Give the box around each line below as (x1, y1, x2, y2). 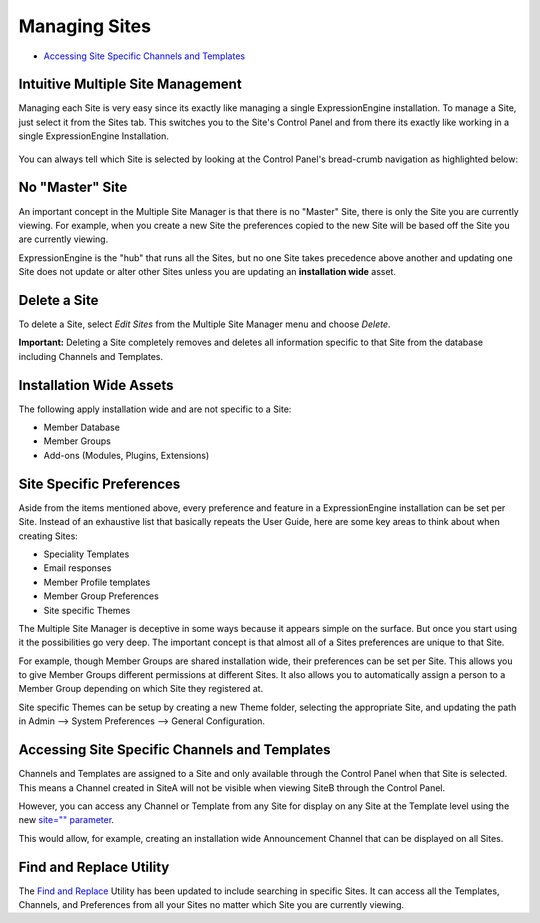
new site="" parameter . (18, 814, 115, 826)
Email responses (43, 562, 112, 574)
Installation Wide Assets (18, 376, 174, 394)
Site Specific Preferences (18, 475, 181, 492)
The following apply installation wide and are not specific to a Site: (18, 403, 292, 415)
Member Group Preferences (43, 590, 159, 602)
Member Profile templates (43, 576, 151, 588)
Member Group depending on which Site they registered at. (18, 683, 264, 695)
